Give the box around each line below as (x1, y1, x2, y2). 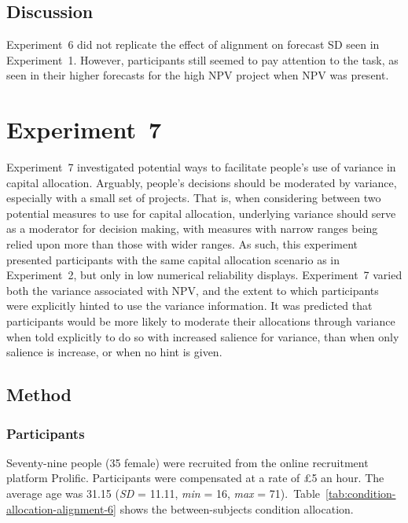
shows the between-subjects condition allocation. (119, 500, 354, 517)
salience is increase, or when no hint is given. (6, 344, 222, 360)
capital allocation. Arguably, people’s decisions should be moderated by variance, (6, 174, 397, 190)
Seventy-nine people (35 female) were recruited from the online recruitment (6, 454, 369, 470)
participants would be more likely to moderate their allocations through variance (6, 313, 395, 330)
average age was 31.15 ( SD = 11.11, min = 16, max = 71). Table (6, 485, 321, 502)
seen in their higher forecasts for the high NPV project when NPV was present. (6, 67, 389, 83)
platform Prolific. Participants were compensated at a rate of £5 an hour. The (6, 470, 384, 486)
